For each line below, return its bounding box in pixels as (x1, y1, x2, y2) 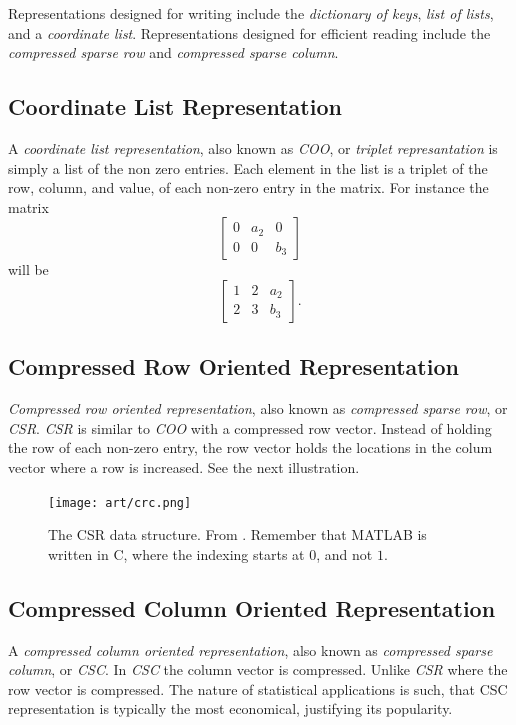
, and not (316, 543, 373, 564)
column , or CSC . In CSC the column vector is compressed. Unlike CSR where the (8, 659, 508, 680)
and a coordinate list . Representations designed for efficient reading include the (8, 22, 491, 43)
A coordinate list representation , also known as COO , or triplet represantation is (8, 137, 498, 158)
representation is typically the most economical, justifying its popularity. (8, 698, 453, 719)
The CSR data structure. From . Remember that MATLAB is (48, 524, 427, 545)
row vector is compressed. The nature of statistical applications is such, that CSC (8, 678, 508, 699)
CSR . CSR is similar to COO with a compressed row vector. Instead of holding (8, 417, 492, 438)
